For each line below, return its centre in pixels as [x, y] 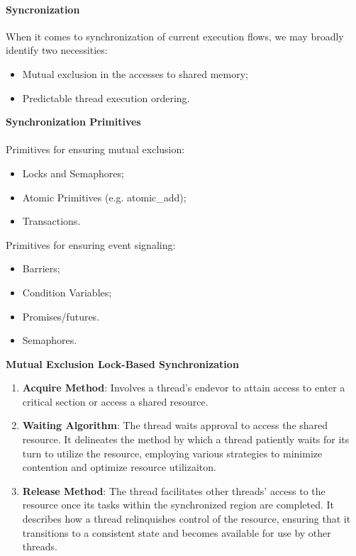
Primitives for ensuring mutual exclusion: [95, 149]
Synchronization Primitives [73, 122]
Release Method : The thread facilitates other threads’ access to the [174, 490]
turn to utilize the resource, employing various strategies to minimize [172, 453]
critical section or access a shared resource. [115, 401]
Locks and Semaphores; [73, 173]
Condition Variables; [67, 292]
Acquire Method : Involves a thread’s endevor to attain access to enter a [184, 388]
